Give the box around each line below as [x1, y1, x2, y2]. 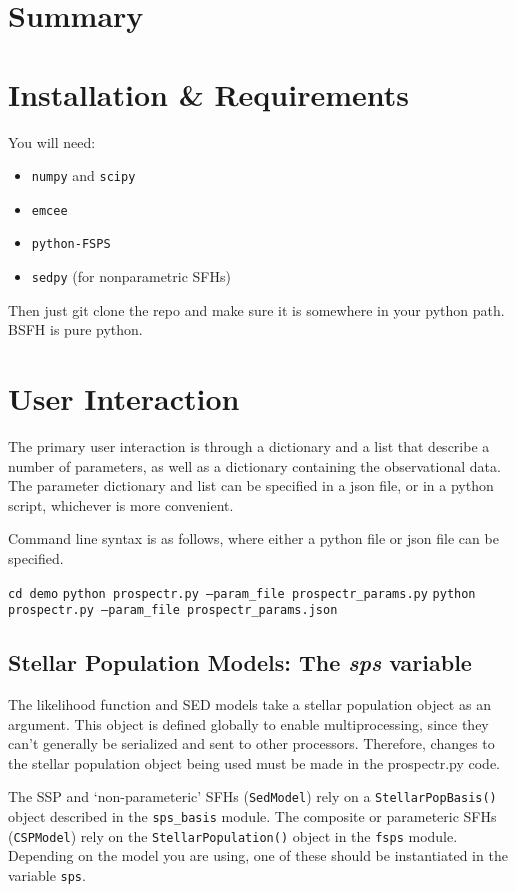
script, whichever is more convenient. [8, 494, 234, 515]
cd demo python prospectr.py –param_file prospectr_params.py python [8, 586, 476, 601]
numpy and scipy [31, 165, 136, 186]
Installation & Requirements [8, 73, 409, 114]
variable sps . [8, 865, 86, 886]
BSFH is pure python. [8, 319, 143, 340]
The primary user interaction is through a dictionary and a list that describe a [8, 436, 490, 457]
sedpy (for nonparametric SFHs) [31, 266, 231, 287]
